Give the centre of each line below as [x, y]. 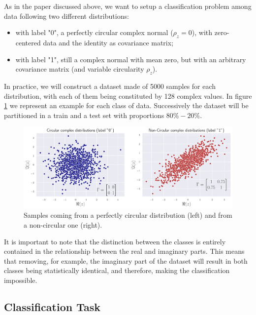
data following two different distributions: [66, 16]
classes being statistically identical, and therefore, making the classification [117, 270]
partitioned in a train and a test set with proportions [84, 115]
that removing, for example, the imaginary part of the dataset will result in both [126, 260]
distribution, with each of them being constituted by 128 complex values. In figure [128, 96]
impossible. [21, 280]
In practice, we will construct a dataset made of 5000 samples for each [110, 86]
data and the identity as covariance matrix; [108, 42]
